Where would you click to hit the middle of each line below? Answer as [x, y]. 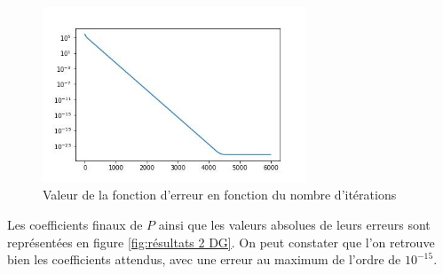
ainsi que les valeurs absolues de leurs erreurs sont [294, 225]
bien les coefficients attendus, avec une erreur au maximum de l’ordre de [204, 259]
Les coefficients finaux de [75, 225]
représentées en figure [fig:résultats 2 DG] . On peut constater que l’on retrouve [221, 242]
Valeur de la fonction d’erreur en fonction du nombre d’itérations [220, 195]
